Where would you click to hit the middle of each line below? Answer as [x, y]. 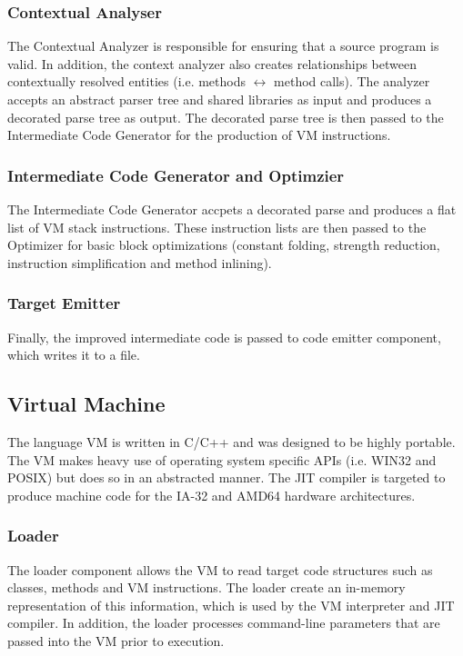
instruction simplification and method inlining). [140, 262]
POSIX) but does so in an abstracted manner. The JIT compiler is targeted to [226, 477]
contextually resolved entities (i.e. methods [126, 81]
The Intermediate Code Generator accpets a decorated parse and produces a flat [232, 209]
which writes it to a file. [74, 355]
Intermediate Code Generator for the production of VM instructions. [199, 135]
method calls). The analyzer [352, 81]
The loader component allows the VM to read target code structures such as [220, 569]
